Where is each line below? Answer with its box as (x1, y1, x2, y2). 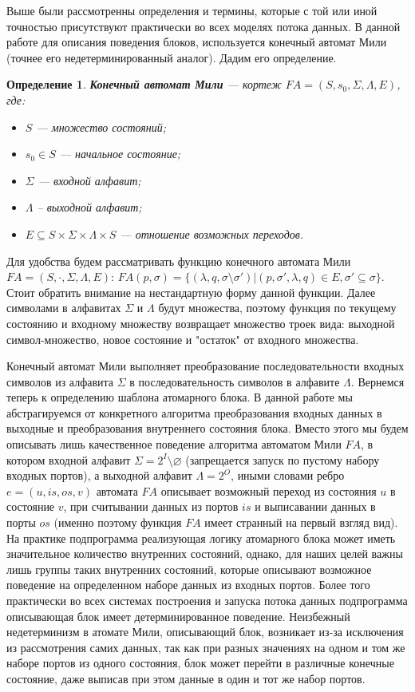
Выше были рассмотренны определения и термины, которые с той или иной (6, 2, 377, 18)
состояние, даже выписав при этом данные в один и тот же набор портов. (6, 670, 366, 686)
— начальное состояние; (59, 145, 181, 162)
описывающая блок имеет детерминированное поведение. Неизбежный (6, 607, 350, 624)
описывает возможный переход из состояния (160, 482, 377, 499)
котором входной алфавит (6, 451, 131, 468)
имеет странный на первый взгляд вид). (204, 514, 398, 531)
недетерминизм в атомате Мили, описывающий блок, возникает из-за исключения (6, 623, 404, 640)
